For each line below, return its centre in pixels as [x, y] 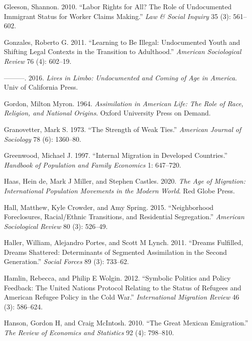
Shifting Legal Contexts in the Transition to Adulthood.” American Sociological [123, 51]
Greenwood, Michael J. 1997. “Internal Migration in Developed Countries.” [116, 155]
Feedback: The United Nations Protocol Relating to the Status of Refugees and [123, 287]
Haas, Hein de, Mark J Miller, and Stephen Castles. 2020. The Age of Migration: [125, 181]
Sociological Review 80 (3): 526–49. [56, 226]
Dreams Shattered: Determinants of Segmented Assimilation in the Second [115, 252]
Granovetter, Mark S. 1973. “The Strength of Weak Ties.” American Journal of [123, 129]
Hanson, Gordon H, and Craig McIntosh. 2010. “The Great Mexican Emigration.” [126, 323]
